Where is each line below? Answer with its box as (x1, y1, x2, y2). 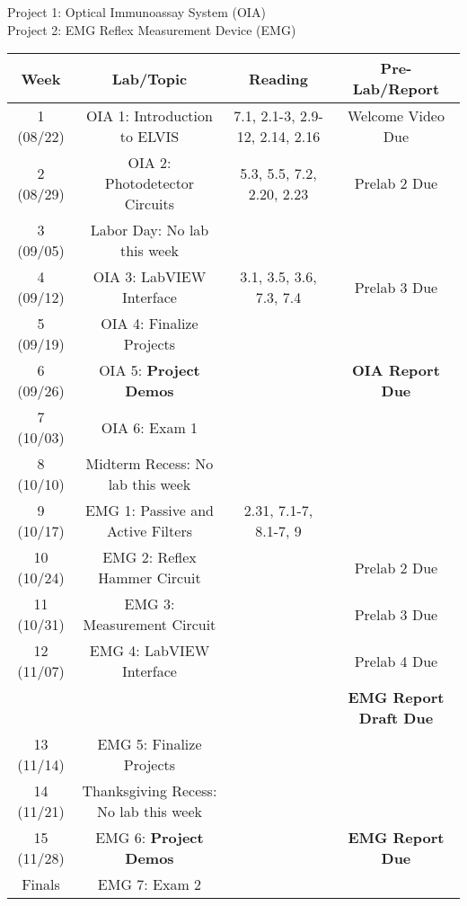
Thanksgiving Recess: (82, 780, 217, 802)
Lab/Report (352, 78, 440, 100)
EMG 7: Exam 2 (97, 874, 202, 895)
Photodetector (104, 173, 195, 194)
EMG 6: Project (95, 827, 204, 848)
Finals (22, 874, 60, 895)
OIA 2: (128, 152, 172, 173)
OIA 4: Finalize (101, 313, 198, 334)
